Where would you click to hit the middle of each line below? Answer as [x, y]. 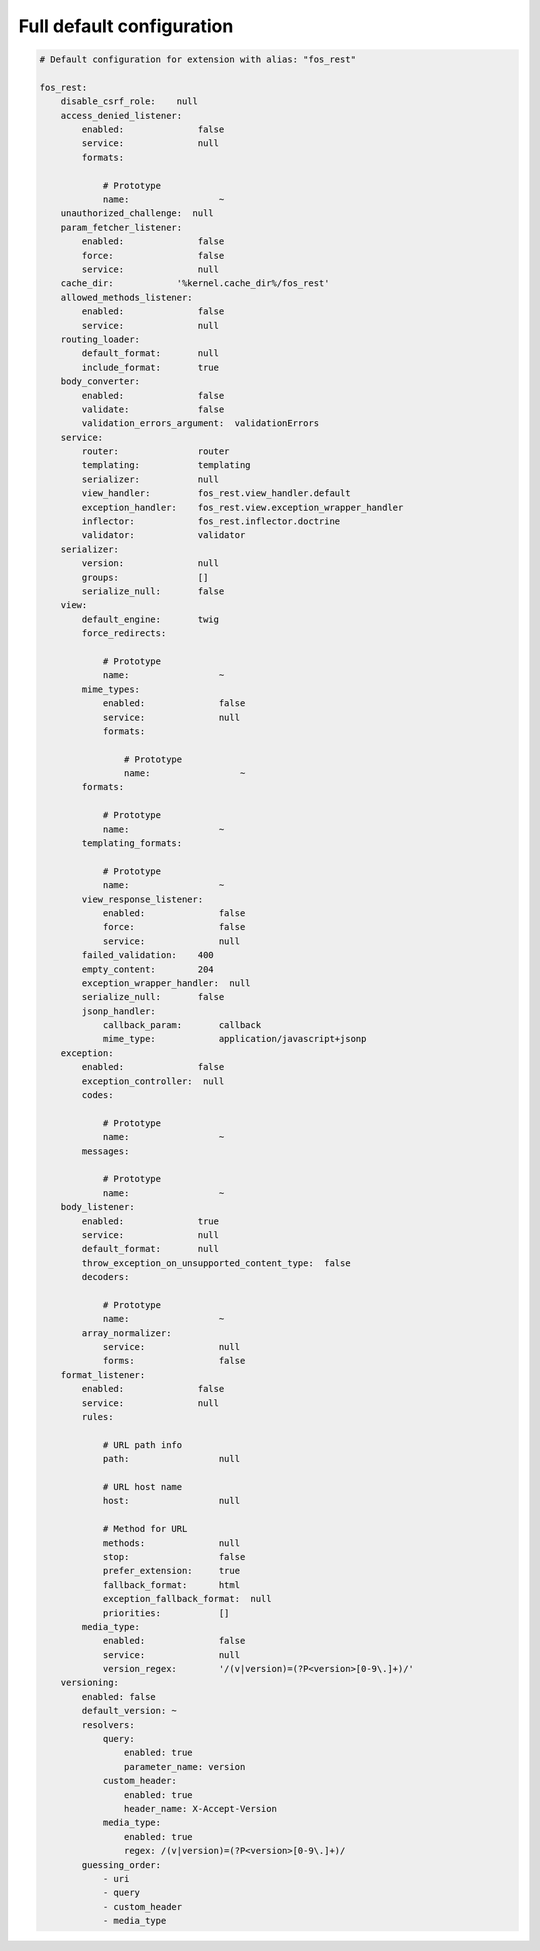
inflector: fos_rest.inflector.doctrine [211, 521]
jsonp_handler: [119, 1011]
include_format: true [150, 367]
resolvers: [108, 1724]
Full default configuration [126, 26]
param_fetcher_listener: [121, 227]
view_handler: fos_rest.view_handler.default [216, 493]
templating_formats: [132, 843]
